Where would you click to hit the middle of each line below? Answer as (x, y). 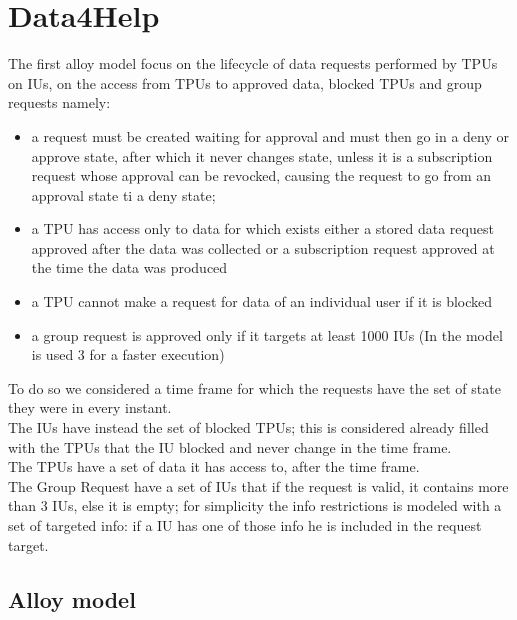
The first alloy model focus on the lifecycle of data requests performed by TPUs (253, 63)
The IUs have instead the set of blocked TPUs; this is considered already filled (248, 427)
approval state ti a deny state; (123, 194)
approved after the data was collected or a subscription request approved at (263, 247)
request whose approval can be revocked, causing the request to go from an (261, 175)
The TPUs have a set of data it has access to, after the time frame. (214, 466)
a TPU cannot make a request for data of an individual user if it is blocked (262, 301)
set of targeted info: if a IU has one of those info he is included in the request (245, 525)
